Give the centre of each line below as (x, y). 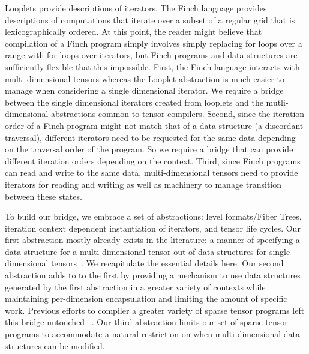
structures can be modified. (55, 345)
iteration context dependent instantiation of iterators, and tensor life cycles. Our (153, 228)
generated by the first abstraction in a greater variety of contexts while (135, 286)
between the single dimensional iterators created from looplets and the (134, 102)
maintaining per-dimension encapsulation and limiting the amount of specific (146, 298)
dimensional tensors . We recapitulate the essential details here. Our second (144, 263)
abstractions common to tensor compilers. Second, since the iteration (178, 114)
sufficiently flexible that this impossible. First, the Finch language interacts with (152, 66)
